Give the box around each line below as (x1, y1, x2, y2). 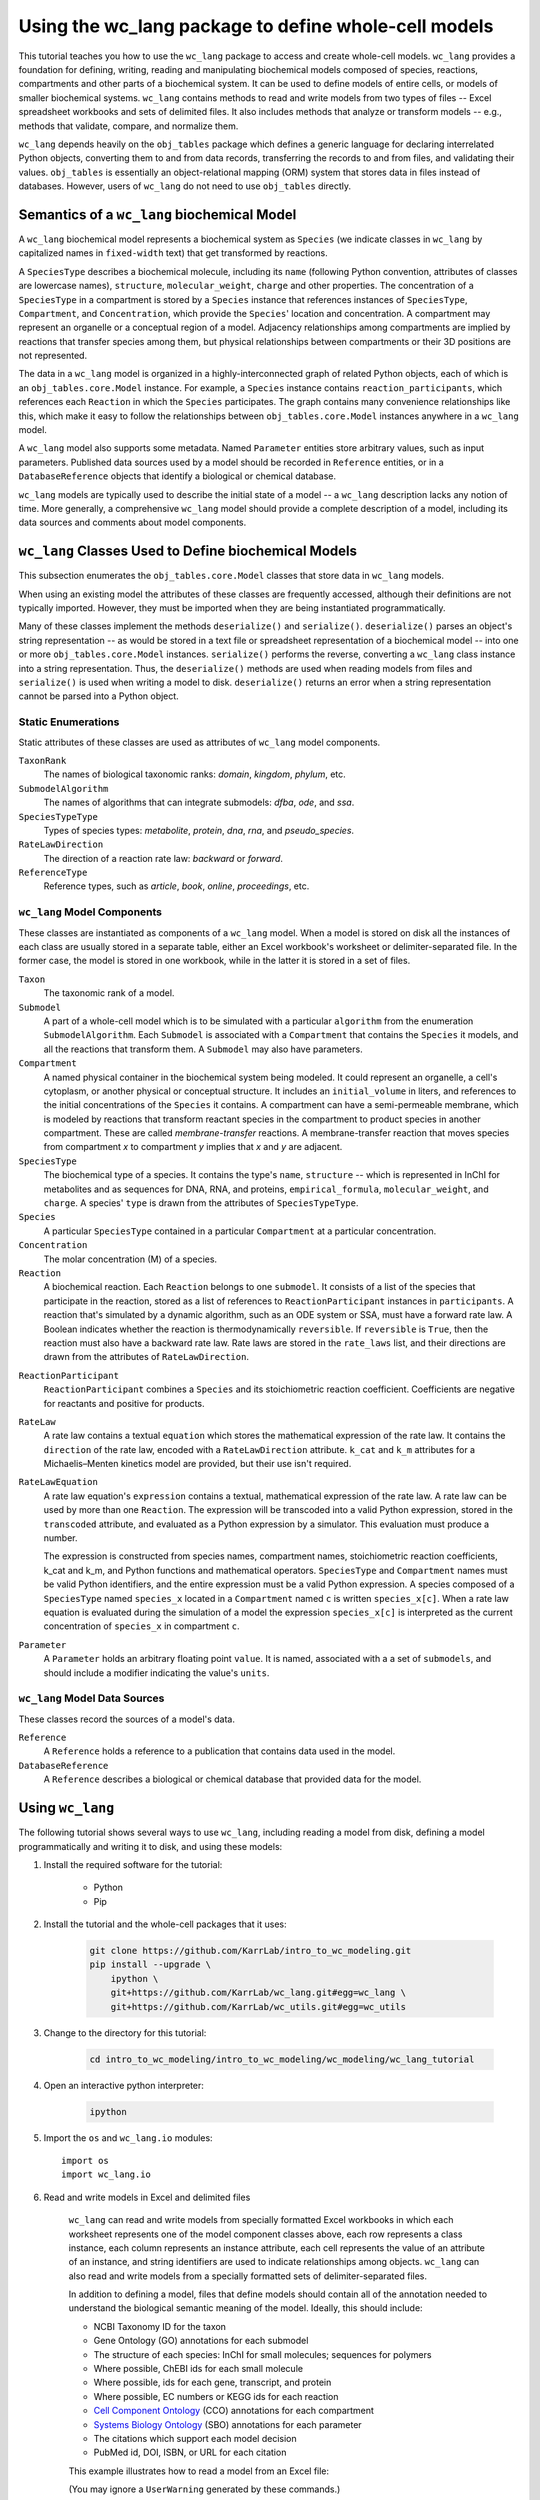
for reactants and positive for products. (43, 1397, 205, 1409)
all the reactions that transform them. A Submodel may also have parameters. (43, 1043, 364, 1055)
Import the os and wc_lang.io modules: (43, 2131, 214, 2144)
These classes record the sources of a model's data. (18, 1713, 235, 1725)
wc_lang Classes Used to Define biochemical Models (18, 543, 357, 560)
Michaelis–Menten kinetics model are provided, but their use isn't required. (43, 1458, 352, 1470)
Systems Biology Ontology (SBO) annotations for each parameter (93, 2418, 362, 2430)
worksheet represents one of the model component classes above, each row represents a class (68, 2228, 463, 2240)
